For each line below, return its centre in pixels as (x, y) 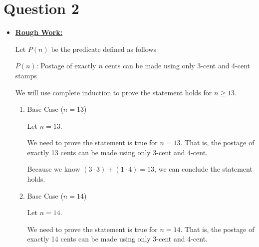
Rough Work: (39, 32)
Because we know (54, 169)
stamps (26, 75)
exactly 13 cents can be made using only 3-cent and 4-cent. (117, 152)
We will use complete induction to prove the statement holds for (114, 92)
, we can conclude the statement (203, 169)
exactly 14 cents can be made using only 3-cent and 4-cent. (117, 239)
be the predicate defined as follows (104, 49)
